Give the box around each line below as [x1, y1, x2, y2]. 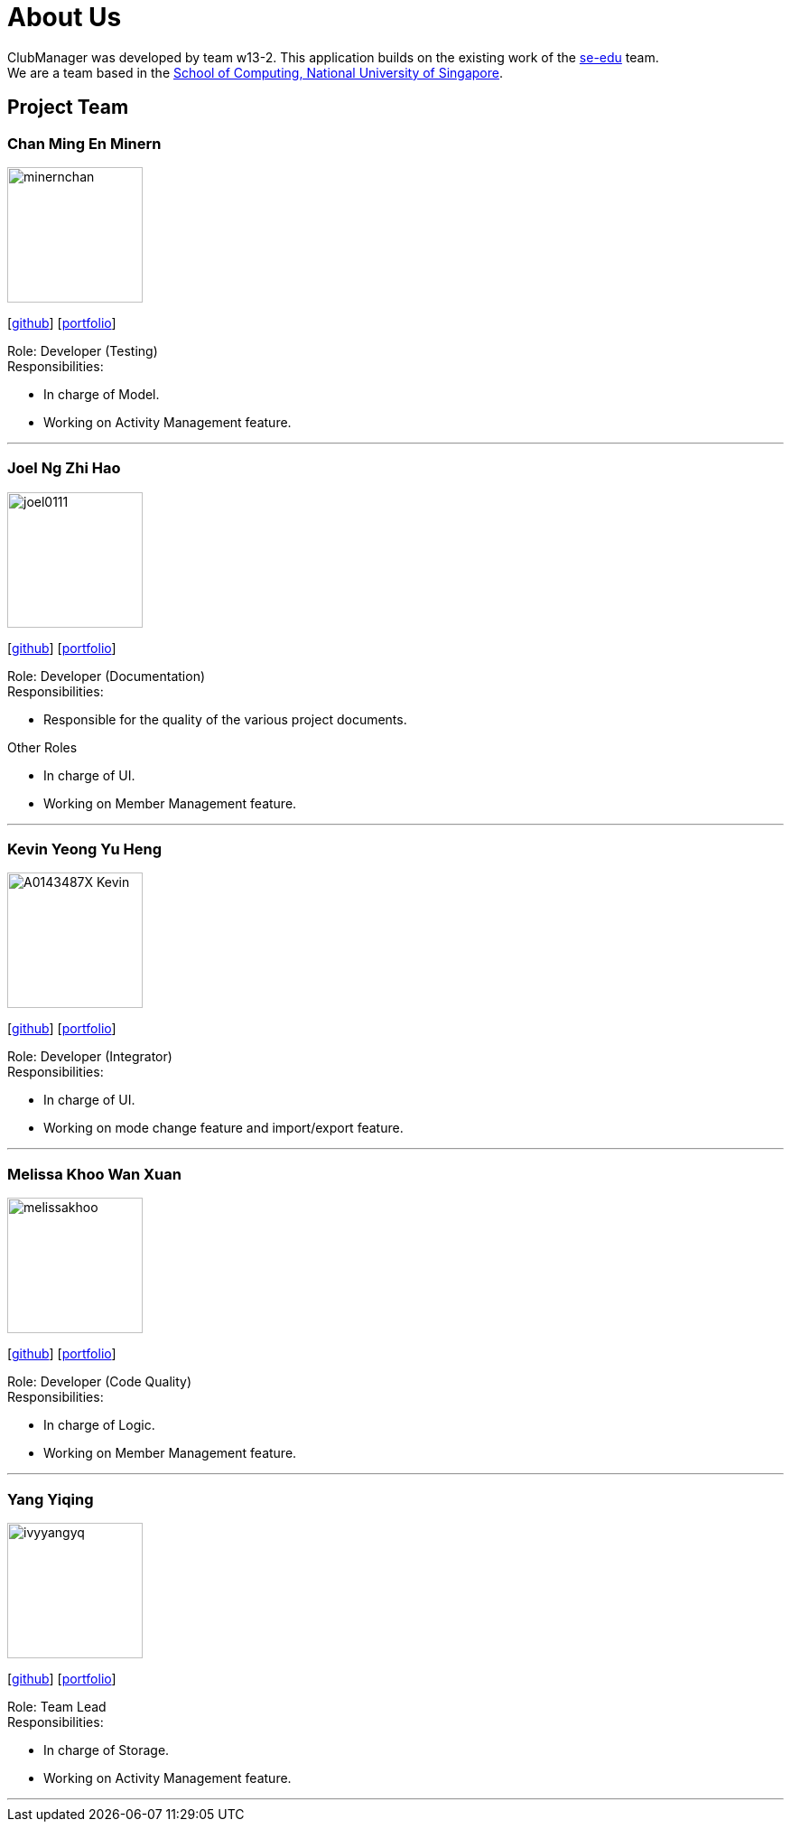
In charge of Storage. [43, 1741, 170, 1758]
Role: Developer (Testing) [7, 342, 158, 359]
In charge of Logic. [43, 1417, 155, 1433]
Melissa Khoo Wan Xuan [7, 1164, 181, 1183]
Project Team [7, 96, 129, 119]
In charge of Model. [43, 386, 160, 402]
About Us [7, 2, 122, 33]
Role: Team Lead [7, 1698, 107, 1714]
